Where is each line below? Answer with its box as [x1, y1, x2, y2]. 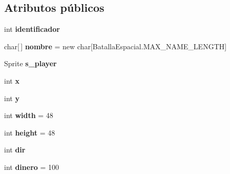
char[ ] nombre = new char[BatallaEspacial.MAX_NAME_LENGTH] [4, 41, 227, 51]
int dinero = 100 [4, 161, 59, 172]
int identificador [4, 24, 60, 34]
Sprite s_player [4, 58, 57, 69]
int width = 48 [4, 110, 53, 121]
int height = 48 [4, 127, 55, 138]
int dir [4, 144, 26, 155]
